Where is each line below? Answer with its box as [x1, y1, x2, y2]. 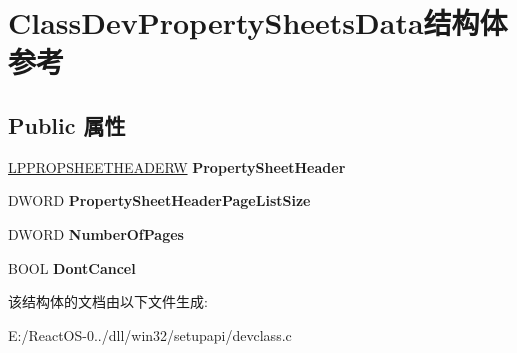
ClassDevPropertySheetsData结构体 [8, 2, 508, 43]
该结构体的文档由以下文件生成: [8, 291, 208, 312]
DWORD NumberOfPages [8, 223, 184, 244]
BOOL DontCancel [8, 257, 136, 278]
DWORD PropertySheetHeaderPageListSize [8, 190, 311, 211]
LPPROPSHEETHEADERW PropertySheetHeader [8, 156, 346, 177]
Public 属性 [8, 109, 126, 140]
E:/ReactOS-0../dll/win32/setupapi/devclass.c [8, 324, 292, 345]
